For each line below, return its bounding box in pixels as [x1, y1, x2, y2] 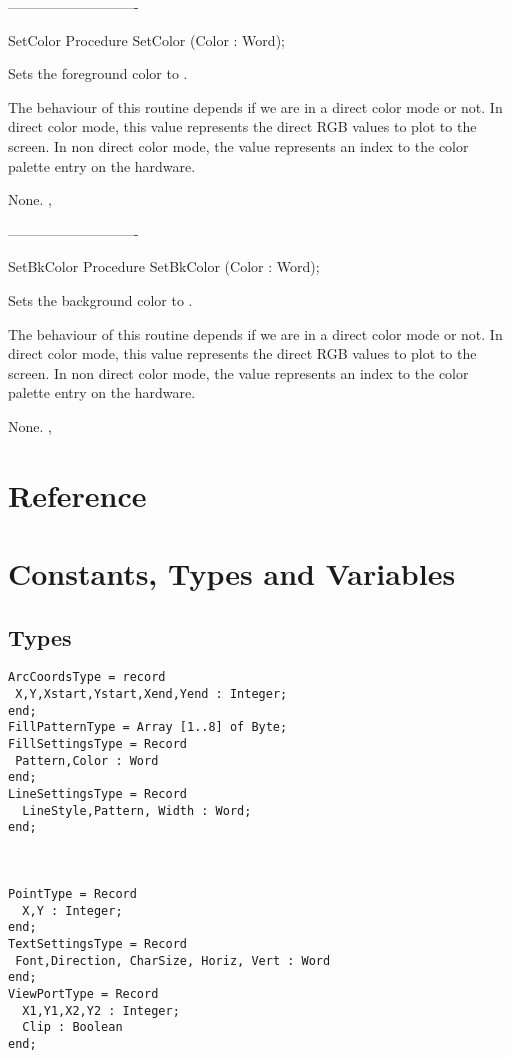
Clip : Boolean [22, 1020, 123, 1035]
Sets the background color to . [8, 289, 193, 310]
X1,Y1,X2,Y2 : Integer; [22, 1003, 180, 1018]
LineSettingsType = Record [8, 787, 187, 802]
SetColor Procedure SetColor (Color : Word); [8, 29, 285, 50]
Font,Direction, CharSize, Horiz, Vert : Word [15, 953, 331, 968]
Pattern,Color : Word [15, 753, 159, 768]
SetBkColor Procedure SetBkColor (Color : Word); [8, 256, 320, 277]
